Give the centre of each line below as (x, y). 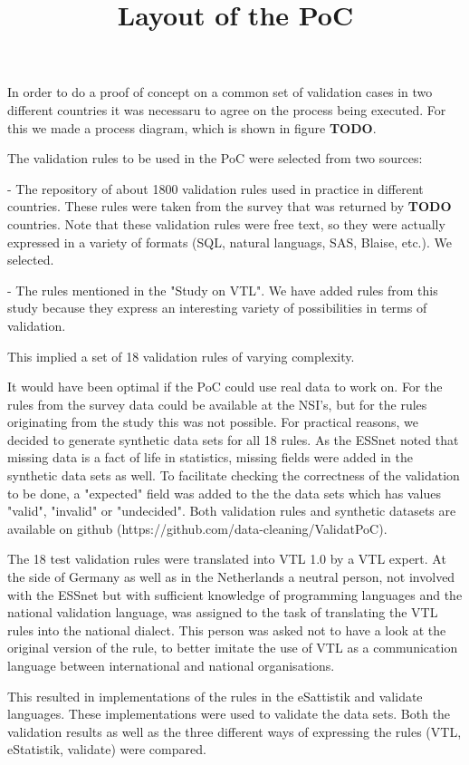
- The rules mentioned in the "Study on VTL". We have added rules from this (223, 290)
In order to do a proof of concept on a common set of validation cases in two (220, 92)
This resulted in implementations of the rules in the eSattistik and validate (215, 696)
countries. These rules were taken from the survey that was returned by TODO (230, 206)
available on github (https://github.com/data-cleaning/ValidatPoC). (197, 528)
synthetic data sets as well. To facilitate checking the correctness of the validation (234, 475)
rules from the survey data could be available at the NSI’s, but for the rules (217, 404)
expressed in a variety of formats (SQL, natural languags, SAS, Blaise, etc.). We (230, 242)
